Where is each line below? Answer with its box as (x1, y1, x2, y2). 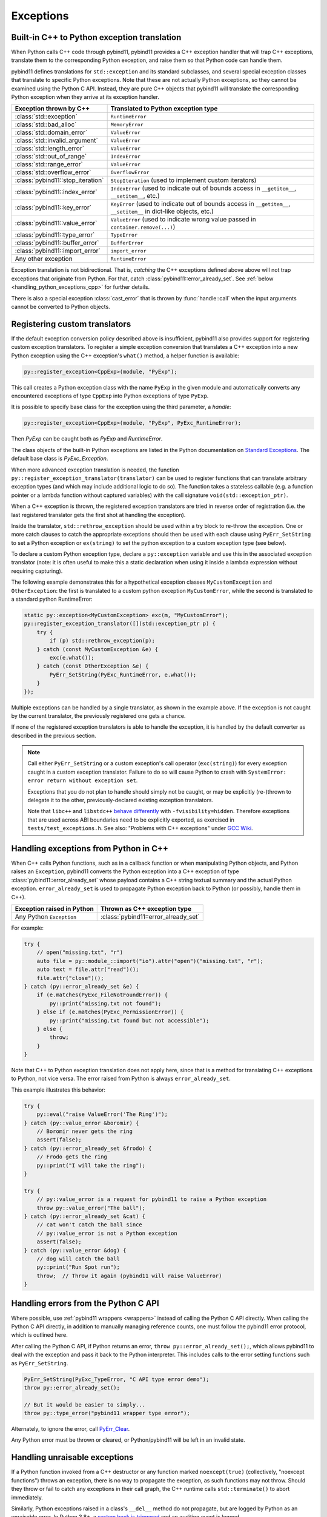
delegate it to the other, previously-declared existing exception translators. (27, 797, 214, 804)
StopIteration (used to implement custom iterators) (110, 176, 257, 184)
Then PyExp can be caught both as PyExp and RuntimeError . (11, 435, 163, 442)
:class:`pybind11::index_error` (15, 188, 97, 197)
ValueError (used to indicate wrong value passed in (110, 215, 257, 224)
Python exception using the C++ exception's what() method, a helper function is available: (11, 352, 239, 359)
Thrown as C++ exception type (100, 905, 192, 913)
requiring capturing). (11, 567, 63, 575)
